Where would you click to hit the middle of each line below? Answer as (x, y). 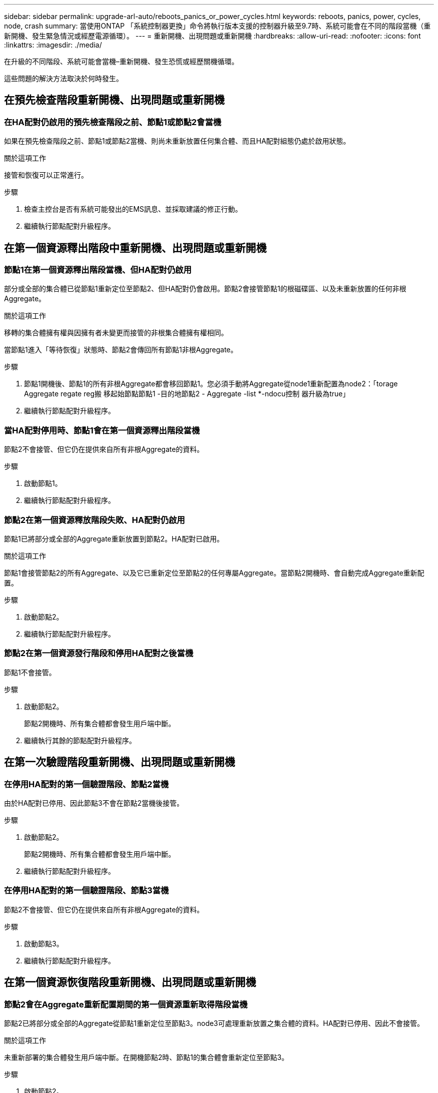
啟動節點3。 (44, 943)
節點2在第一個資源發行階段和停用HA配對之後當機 (99, 653)
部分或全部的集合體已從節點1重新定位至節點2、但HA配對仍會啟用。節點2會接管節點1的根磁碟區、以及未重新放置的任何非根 (205, 289)
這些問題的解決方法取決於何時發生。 (63, 78)
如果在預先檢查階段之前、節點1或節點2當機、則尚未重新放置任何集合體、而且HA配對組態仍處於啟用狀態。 (177, 141)
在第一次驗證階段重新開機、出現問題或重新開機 (119, 762)
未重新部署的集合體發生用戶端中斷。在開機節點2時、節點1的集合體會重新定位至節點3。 (146, 1057)
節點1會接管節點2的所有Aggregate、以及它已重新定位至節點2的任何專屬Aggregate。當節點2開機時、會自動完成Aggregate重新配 (214, 573)
